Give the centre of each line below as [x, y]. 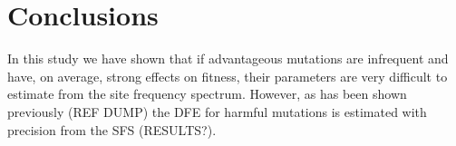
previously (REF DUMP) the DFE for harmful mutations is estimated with [217, 111]
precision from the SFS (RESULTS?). [112, 129]
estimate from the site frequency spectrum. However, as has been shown [207, 94]
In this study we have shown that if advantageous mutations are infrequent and [228, 58]
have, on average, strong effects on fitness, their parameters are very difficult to [228, 76]
